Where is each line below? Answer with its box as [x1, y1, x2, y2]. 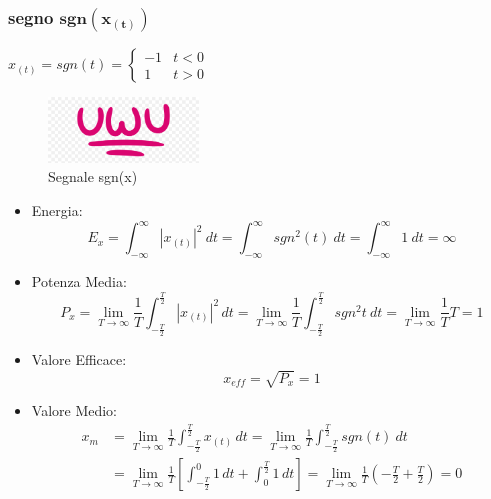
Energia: [31, 200, 83, 221]
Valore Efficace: [31, 349, 127, 370]
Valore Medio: [31, 400, 118, 421]
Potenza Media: [31, 270, 127, 291]
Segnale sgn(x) [48, 166, 138, 187]
